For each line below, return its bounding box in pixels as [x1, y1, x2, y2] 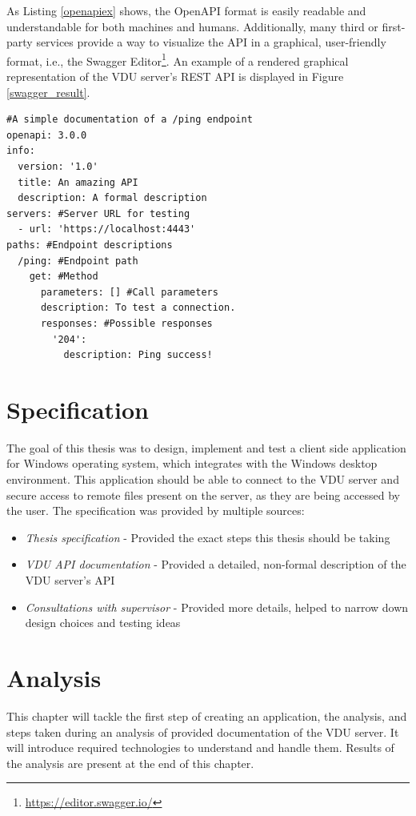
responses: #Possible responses [40, 317, 213, 329]
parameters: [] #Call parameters [40, 286, 218, 298]
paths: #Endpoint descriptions [6, 239, 173, 251]
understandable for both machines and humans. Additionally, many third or [6, 18, 378, 34]
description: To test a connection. [40, 302, 236, 314]
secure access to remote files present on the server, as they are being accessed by [6, 486, 400, 503]
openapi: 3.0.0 [6, 129, 87, 141]
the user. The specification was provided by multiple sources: [6, 502, 305, 519]
